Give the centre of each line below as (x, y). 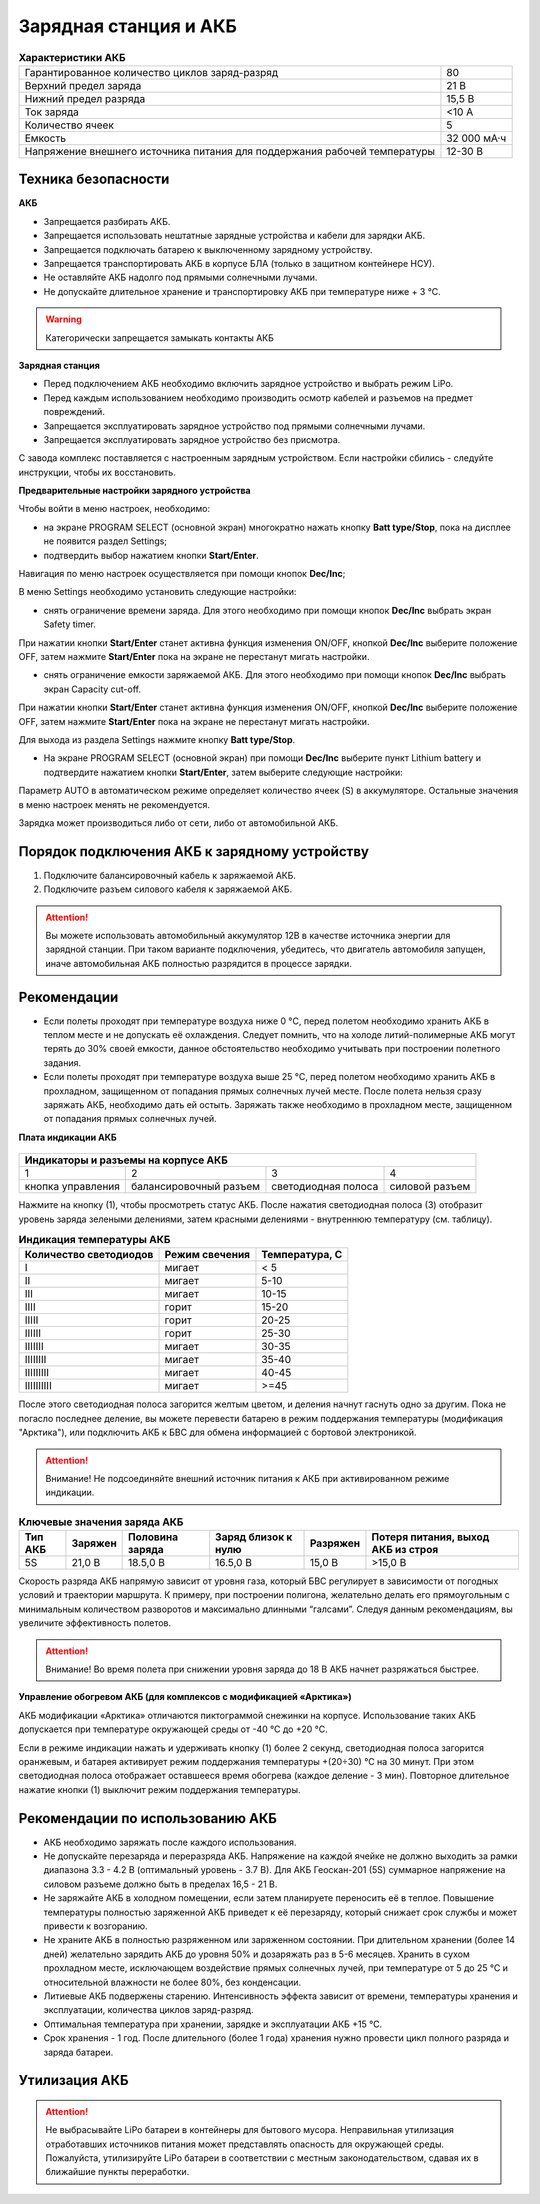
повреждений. (74, 412)
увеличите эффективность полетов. (95, 1623)
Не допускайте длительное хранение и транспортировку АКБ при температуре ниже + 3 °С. (242, 291)
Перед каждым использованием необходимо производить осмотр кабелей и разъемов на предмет (258, 397)
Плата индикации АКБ (67, 1137)
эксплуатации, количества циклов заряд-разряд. (148, 2010)
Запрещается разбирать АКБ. (107, 221)
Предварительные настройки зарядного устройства (134, 491)
